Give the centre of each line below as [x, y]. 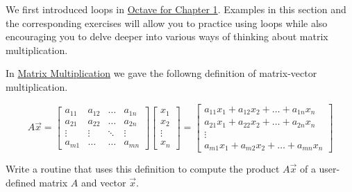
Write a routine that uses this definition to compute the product [143, 169]
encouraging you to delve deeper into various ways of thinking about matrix [167, 36]
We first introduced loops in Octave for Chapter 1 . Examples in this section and [176, 9]
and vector [103, 182]
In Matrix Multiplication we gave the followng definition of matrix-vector [161, 73]
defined [21, 182]
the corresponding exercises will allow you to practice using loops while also [167, 23]
